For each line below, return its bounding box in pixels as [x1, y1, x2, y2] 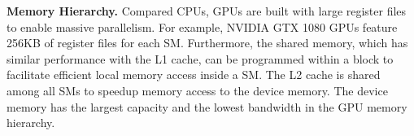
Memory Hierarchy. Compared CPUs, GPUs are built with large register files [7, 2, 407, 19]
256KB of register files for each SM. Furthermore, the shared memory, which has [7, 34, 408, 51]
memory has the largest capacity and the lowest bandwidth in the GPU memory [7, 98, 407, 115]
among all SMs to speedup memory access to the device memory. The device [7, 81, 388, 99]
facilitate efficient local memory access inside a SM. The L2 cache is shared [7, 66, 381, 83]
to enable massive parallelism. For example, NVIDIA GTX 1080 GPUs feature [7, 18, 398, 35]
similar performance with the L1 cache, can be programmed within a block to [7, 50, 394, 67]
